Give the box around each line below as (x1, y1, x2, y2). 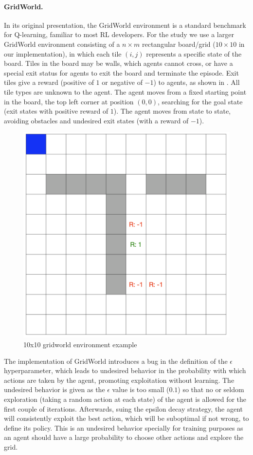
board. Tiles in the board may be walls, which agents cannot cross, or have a (4, 58, 233, 68)
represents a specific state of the (146, 48, 242, 59)
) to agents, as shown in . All (153, 77, 240, 87)
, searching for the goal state (157, 96, 243, 106)
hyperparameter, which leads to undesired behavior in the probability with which (4, 365, 246, 376)
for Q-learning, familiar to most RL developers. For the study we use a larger (4, 29, 234, 40)
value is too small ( (112, 384, 169, 395)
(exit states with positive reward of (4, 106, 108, 116)
